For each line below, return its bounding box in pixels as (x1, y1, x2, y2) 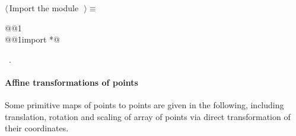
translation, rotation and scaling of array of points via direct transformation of (5, 110, 291, 122)
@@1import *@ (5, 33, 61, 46)
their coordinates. (5, 122, 69, 134)
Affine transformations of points (5, 76, 138, 88)
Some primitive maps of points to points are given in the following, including (5, 99, 284, 111)
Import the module (9, 2, 79, 14)
